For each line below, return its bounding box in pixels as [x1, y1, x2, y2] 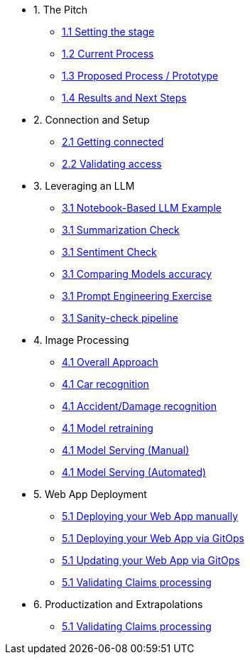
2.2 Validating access [62, 158, 162, 170]
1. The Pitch [33, 4, 88, 16]
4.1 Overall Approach [62, 356, 158, 368]
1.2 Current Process [62, 48, 154, 60]
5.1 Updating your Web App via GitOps [62, 554, 240, 566]
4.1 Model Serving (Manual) [62, 444, 190, 456]
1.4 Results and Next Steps [62, 92, 187, 104]
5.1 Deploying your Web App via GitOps [62, 532, 244, 544]
